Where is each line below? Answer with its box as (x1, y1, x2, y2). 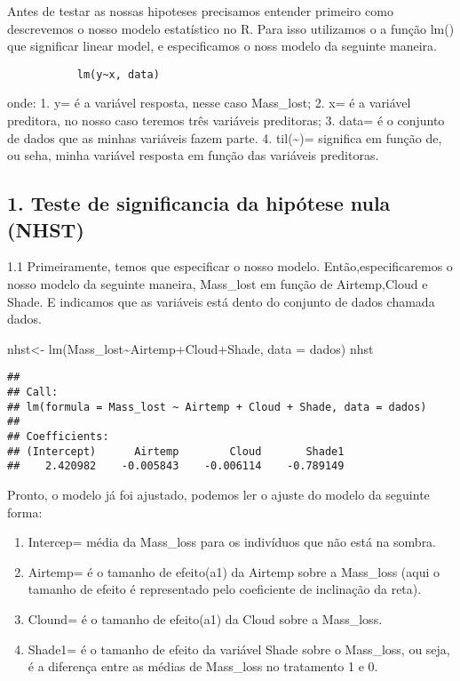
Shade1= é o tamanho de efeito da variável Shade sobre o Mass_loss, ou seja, (28, 639, 450, 658)
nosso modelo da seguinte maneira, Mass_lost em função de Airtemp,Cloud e (7, 275, 428, 292)
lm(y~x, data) (76, 68, 160, 81)
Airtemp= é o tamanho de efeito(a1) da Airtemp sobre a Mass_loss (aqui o (28, 562, 440, 581)
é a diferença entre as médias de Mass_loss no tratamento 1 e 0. (28, 657, 378, 676)
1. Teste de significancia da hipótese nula (7, 189, 391, 217)
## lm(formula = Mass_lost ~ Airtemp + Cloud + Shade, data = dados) (7, 400, 427, 413)
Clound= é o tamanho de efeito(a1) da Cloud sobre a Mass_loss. (28, 609, 383, 628)
